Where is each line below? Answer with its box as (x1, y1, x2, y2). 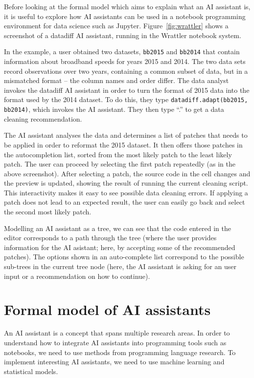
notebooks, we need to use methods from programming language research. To (4, 347, 236, 357)
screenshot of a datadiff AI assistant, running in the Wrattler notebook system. (4, 30, 241, 40)
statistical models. (4, 366, 58, 376)
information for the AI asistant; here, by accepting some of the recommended (4, 242, 235, 252)
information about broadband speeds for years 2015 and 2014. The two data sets (4, 56, 246, 66)
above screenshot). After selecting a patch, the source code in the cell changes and (4, 168, 251, 178)
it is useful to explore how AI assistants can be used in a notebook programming (4, 11, 246, 21)
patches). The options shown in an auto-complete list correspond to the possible (4, 252, 244, 262)
